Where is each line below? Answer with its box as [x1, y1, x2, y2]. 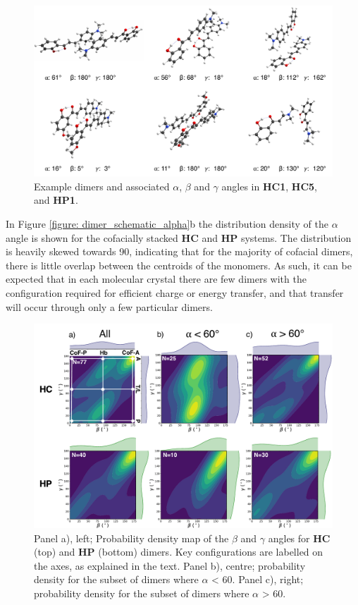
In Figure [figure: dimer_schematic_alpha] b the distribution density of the [6, 216, 328, 231]
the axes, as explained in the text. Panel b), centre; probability [34, 558, 306, 573]
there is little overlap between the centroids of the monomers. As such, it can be [6, 257, 352, 272]
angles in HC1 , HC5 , [221, 178, 318, 193]
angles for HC [268, 530, 331, 545]
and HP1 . [34, 192, 78, 207]
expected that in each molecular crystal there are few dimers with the [6, 271, 307, 286]
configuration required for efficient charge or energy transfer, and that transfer [6, 285, 344, 300]
